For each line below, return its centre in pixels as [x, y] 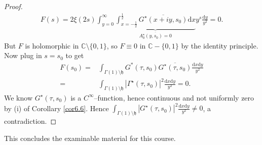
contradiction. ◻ [30, 120]
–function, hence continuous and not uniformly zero [174, 97]
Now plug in [23, 55]
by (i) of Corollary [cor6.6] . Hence [57, 108]
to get [75, 55]
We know [18, 97]
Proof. [13, 6]
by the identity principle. [220, 45]
